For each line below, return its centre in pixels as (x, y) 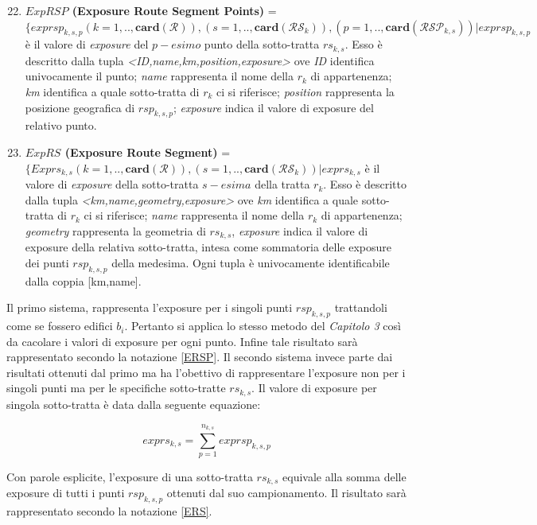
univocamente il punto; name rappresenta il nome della (160, 76)
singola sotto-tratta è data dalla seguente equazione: (134, 404)
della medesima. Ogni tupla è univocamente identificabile (251, 262)
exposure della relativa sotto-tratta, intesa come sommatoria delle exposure (208, 247)
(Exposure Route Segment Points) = (174, 10)
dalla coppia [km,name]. (83, 280)
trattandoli (361, 307)
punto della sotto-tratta (262, 44)
